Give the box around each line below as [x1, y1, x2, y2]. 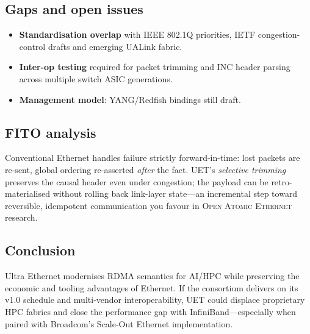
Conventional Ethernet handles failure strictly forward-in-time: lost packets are [5, 151, 300, 164]
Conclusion [5, 241, 76, 260]
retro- [271, 175, 292, 188]
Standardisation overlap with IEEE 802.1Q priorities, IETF [19, 28, 256, 41]
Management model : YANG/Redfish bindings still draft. [19, 93, 241, 105]
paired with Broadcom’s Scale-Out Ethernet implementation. [5, 317, 233, 330]
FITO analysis [5, 123, 96, 141]
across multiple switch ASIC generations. [19, 72, 173, 85]
